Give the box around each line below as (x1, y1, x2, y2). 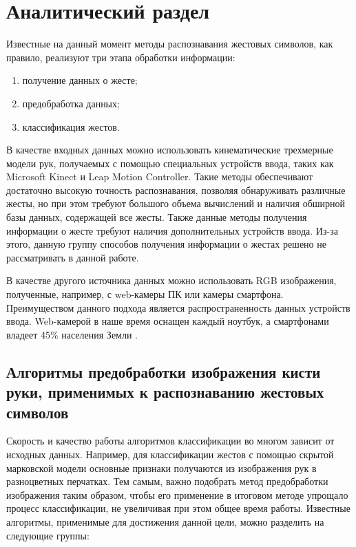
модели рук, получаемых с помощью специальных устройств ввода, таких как (6, 155, 334, 170)
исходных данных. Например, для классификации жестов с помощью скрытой (6, 447, 334, 461)
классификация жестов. (22, 119, 120, 133)
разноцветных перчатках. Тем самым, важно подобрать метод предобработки (6, 474, 328, 489)
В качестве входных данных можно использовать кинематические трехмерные (6, 142, 333, 157)
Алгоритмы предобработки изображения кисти (6, 361, 321, 382)
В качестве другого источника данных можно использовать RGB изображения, (6, 273, 337, 288)
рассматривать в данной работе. (6, 250, 139, 264)
